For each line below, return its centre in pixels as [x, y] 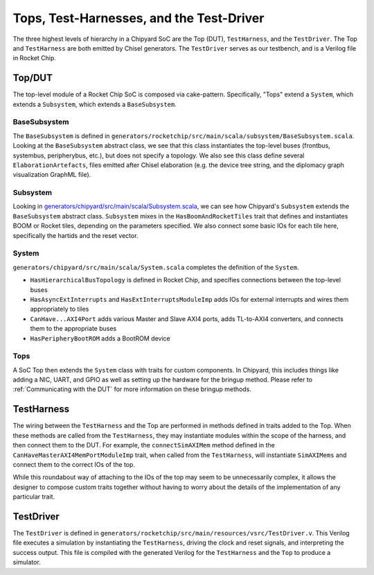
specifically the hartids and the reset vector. [75, 235]
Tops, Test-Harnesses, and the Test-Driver [139, 18]
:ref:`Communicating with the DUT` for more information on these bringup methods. [132, 389]
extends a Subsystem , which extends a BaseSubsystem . [95, 104]
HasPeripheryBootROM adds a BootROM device [100, 338]
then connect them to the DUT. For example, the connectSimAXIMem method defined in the [144, 445]
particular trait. [34, 497]
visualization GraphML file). [52, 175]
